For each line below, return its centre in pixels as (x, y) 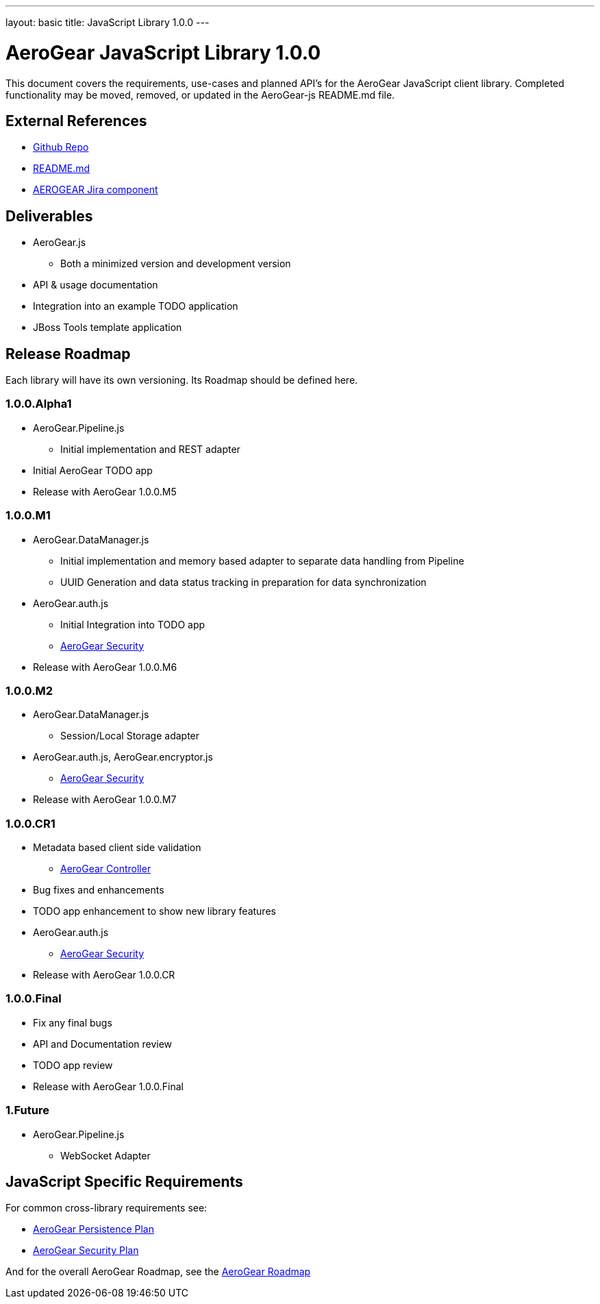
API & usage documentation (96, 285)
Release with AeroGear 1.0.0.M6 (105, 667)
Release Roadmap (68, 354)
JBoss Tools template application (108, 328)
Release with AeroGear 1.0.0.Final (108, 1086)
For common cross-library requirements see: (107, 1208)
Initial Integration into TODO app (133, 624)
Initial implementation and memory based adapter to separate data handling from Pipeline (262, 561)
